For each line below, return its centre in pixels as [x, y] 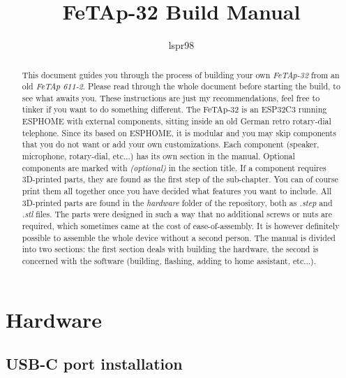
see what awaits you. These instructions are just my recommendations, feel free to [171, 97]
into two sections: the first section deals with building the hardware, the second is [170, 249]
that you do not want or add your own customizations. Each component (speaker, [171, 144]
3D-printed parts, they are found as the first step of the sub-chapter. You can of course [180, 179]
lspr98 [181, 45]
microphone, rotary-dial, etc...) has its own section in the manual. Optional [158, 156]
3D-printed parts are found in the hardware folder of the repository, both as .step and [177, 202]
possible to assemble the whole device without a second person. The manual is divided [179, 237]
